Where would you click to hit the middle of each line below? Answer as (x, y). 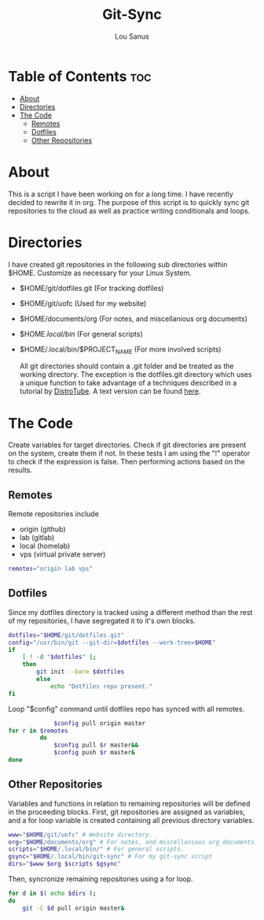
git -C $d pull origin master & (73, 908)
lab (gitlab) (37, 538)
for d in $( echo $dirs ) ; (52, 894)
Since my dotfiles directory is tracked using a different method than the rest (130, 612)
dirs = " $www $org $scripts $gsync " (65, 864)
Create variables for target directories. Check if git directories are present (127, 445)
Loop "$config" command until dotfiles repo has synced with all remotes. (126, 709)
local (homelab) (45, 546)
